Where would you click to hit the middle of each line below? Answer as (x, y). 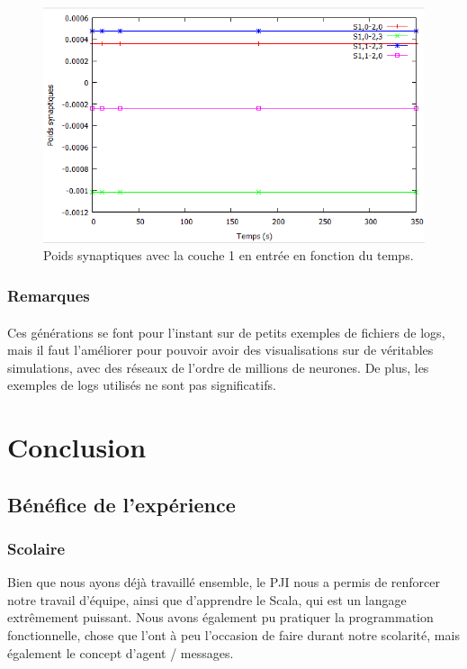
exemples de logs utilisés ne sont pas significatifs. (142, 385)
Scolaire (36, 548)
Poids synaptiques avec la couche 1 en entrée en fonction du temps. (229, 255)
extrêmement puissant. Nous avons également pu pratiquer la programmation (220, 617)
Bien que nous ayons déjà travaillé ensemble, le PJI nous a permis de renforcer (224, 582)
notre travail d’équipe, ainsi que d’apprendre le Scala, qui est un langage (207, 599)
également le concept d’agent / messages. (121, 652)
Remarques (49, 295)
